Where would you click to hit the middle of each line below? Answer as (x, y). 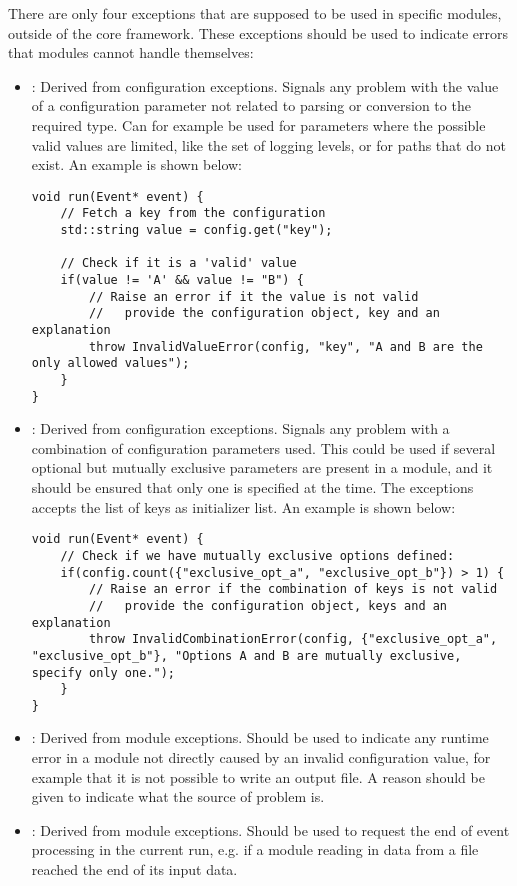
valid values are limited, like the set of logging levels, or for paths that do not (268, 144)
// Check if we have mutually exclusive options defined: (257, 555)
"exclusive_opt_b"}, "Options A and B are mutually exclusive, (246, 655)
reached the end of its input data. (134, 869)
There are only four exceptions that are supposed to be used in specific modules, (255, 13)
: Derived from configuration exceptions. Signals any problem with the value (265, 85)
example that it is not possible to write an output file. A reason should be (258, 776)
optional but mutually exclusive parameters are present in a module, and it (262, 467)
